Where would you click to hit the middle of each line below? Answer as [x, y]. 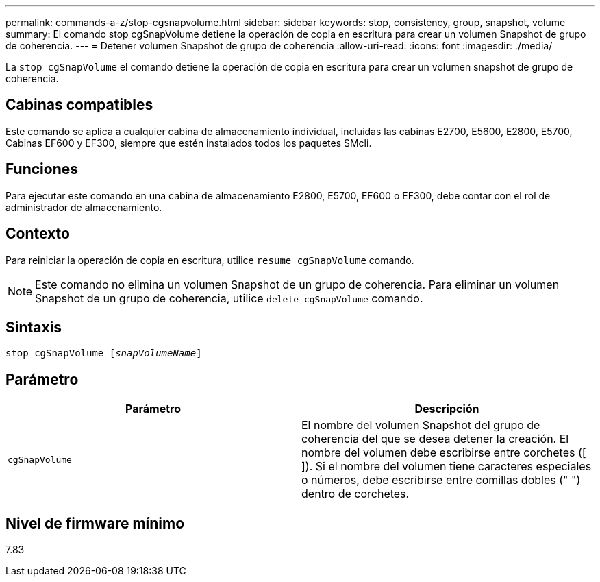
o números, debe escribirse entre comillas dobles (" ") [441, 480]
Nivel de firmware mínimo [95, 523]
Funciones [42, 169]
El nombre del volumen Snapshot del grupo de [421, 425]
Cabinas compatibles [79, 105]
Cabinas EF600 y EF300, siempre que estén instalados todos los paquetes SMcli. [189, 143]
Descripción [447, 409]
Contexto [38, 234]
